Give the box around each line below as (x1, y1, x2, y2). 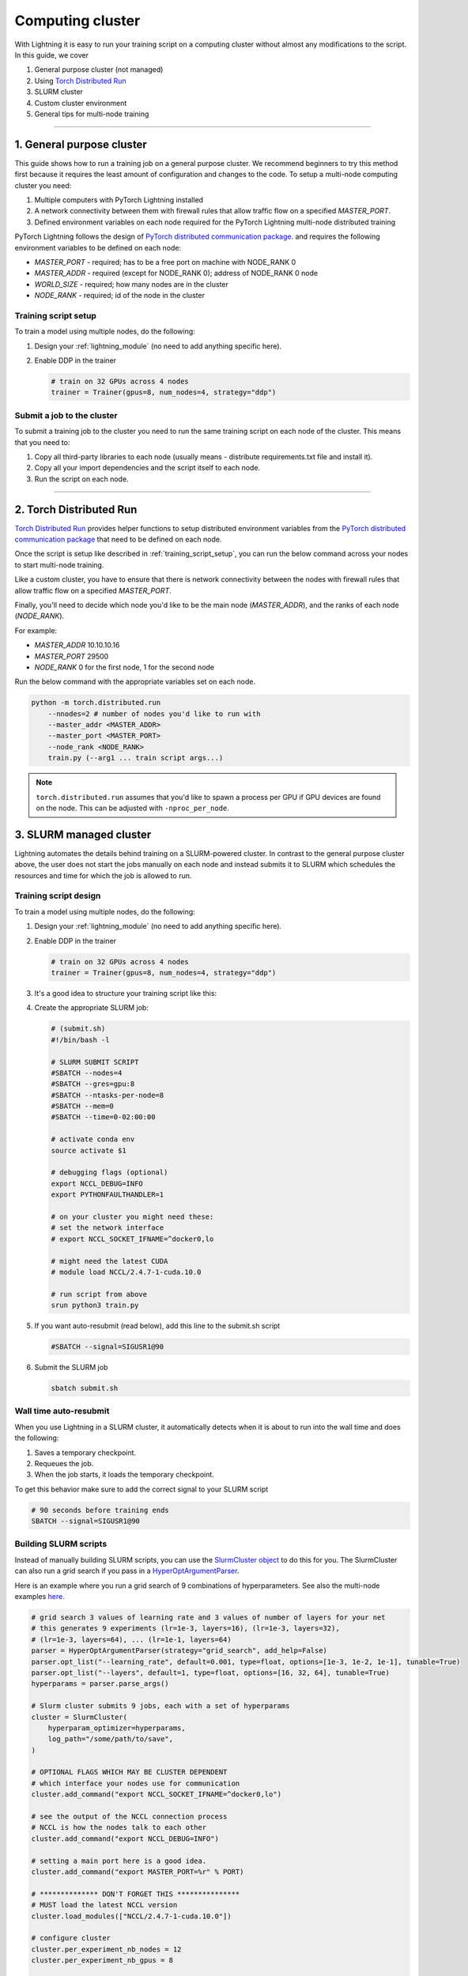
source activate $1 (51, 1146, 126, 1155)
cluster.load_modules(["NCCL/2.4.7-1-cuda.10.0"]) (31, 1911, 232, 1921)
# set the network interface (51, 1224, 164, 1232)
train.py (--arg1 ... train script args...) (47, 753, 224, 763)
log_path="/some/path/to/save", (47, 1735, 174, 1744)
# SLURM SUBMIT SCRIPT (51, 1058, 139, 1066)
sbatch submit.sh (51, 1384, 119, 1393)
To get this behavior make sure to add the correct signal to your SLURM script (14, 1484, 269, 1494)
